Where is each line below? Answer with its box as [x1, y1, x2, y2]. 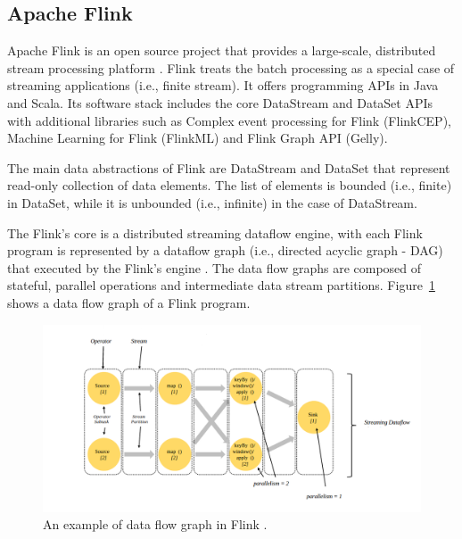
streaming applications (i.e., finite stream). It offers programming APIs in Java [7, 76, 439, 95]
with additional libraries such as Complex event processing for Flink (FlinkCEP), [7, 111, 451, 129]
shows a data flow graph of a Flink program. [7, 293, 251, 311]
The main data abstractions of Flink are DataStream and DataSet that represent [7, 158, 450, 177]
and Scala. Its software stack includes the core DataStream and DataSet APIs [7, 93, 433, 112]
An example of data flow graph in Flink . [43, 515, 268, 534]
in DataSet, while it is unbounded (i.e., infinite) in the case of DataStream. [7, 193, 417, 211]
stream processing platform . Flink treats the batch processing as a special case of [7, 58, 455, 77]
